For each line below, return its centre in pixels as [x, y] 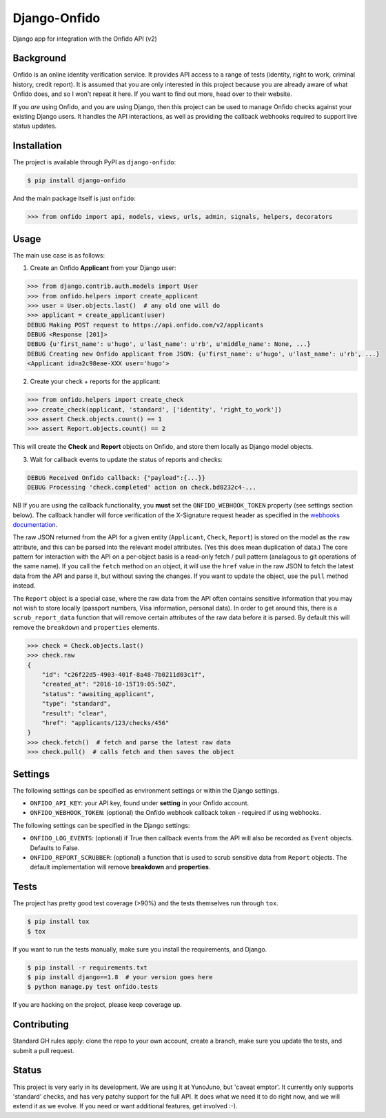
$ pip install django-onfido [77, 181]
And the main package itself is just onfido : [74, 199]
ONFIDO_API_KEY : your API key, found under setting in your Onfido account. [140, 803]
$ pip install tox [58, 922]
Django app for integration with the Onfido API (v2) [85, 39]
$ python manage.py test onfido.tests [93, 987]
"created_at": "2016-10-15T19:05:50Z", [109, 684]
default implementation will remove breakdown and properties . [120, 867]
